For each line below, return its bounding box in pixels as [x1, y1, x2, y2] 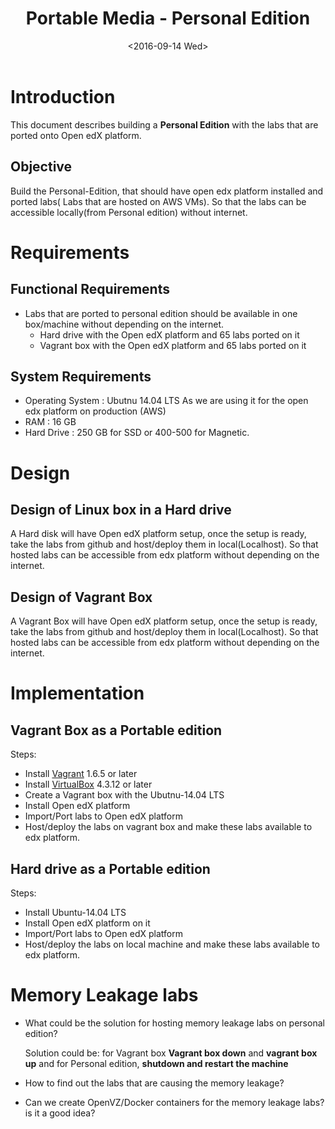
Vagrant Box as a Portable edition [10, 722, 223, 739]
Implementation [10, 682, 145, 705]
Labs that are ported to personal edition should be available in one [24, 307, 298, 319]
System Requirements [10, 368, 152, 385]
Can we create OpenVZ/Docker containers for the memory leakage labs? [24, 1096, 325, 1108]
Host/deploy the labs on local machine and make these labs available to [24, 938, 320, 950]
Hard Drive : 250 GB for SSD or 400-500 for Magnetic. [24, 427, 250, 439]
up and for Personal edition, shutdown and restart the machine [24, 1057, 289, 1069]
